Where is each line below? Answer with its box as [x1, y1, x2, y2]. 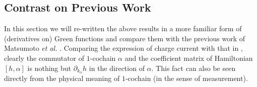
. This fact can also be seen [151, 62, 236, 73]
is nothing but [27, 62, 72, 73]
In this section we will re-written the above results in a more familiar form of [4, 23, 242, 34]
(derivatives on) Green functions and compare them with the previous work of [4, 33, 245, 43]
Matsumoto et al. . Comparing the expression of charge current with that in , [4, 43, 243, 53]
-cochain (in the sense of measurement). [125, 73, 248, 83]
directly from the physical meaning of [4, 73, 120, 83]
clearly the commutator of [4, 52, 85, 63]
